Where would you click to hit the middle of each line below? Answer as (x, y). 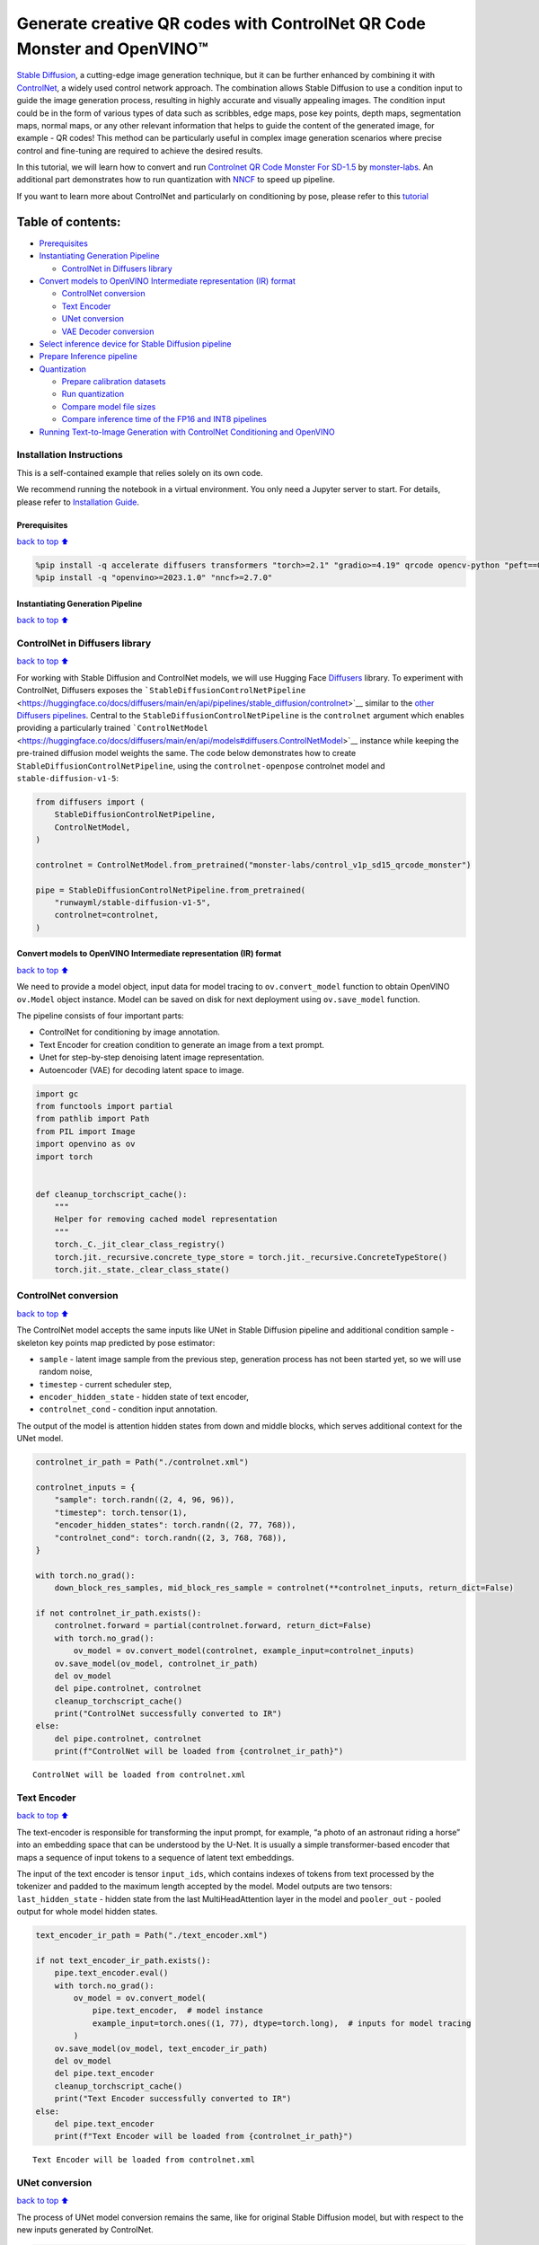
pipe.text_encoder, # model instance (178, 2011)
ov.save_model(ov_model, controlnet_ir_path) (156, 1663)
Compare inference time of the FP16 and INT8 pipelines (164, 419)
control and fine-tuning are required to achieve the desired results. (140, 150)
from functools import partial (105, 1106)
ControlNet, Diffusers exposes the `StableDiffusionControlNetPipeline (161, 691)
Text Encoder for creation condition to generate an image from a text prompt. (182, 1044)
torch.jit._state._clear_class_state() (142, 1270)
